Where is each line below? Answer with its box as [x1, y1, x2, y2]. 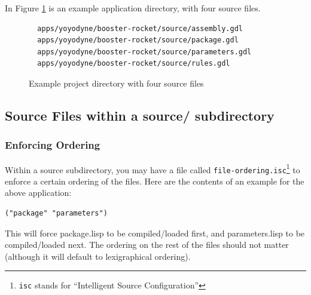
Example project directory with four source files [29, 76, 204, 89]
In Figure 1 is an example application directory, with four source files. [5, 2, 261, 14]
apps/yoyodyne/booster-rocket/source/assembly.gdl [37, 24, 243, 33]
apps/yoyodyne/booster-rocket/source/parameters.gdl [37, 47, 252, 56]
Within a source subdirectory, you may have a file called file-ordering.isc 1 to [5, 161, 300, 176]
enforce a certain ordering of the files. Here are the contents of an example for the [5, 174, 304, 187]
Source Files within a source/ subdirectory [5, 106, 275, 124]
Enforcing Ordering [5, 137, 100, 152]
